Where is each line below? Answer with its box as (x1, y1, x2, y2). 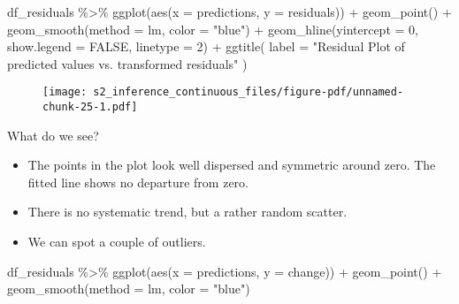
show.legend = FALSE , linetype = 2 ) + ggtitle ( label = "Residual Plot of (7, 37, 405, 56)
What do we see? (7, 125, 99, 144)
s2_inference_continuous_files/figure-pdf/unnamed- (93, 86, 404, 99)
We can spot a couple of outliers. (27, 232, 206, 251)
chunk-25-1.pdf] (42, 101, 138, 114)
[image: (42, 86, 88, 99)
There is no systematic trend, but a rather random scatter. (27, 202, 348, 221)
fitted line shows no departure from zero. (27, 172, 249, 191)
